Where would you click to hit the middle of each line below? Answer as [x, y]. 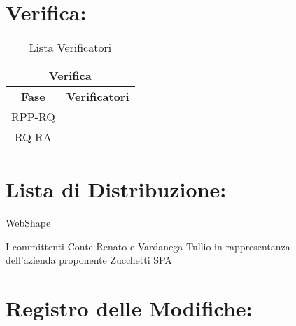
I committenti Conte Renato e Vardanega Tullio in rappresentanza [148, 246]
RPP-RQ [33, 117]
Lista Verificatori [70, 48]
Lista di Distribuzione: [116, 189]
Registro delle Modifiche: [129, 308]
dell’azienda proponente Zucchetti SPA [89, 260]
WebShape [28, 223]
